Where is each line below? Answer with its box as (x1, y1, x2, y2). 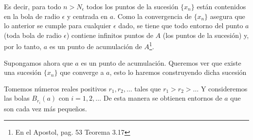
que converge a (60, 67, 104, 77)
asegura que (210, 11, 245, 21)
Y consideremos (200, 83, 248, 93)
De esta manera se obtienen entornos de (103, 93, 222, 103)
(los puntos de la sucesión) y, (163, 30, 249, 40)
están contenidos (197, 1, 246, 11)
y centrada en (67, 11, 108, 21)
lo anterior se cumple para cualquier (4, 20, 111, 31)
